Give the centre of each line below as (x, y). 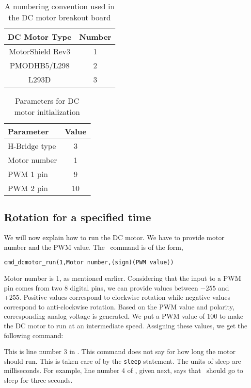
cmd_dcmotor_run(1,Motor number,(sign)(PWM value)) (89, 263)
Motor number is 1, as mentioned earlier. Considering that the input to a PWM (123, 278)
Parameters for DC (47, 101)
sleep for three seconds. (38, 380)
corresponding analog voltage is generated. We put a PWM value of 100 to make (124, 316)
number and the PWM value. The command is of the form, (94, 247)
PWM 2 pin (28, 188)
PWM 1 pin (28, 174)
